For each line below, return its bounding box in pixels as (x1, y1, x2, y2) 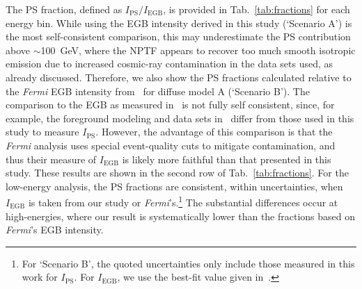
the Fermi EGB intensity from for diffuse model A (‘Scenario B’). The (6, 83, 310, 98)
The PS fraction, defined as (6, 2, 123, 16)
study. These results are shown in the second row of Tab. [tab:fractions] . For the (6, 165, 349, 180)
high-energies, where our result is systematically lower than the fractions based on (6, 208, 356, 223)
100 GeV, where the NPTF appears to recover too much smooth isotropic (40, 42, 356, 57)
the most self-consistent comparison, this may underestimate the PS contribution (6, 29, 351, 44)
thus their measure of (6, 151, 97, 166)
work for (22, 270, 58, 284)
